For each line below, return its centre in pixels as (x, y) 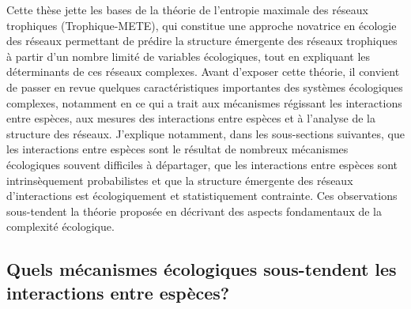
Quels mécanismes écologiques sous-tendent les (202, 269)
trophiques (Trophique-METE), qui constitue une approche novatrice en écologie (202, 25)
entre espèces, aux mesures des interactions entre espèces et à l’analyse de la (191, 118)
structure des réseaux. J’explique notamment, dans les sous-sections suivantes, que (205, 133)
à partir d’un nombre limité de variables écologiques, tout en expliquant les (189, 56)
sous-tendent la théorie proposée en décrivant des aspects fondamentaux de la (194, 211)
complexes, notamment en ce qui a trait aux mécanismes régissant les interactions (204, 102)
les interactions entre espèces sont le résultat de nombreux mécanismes (177, 149)
